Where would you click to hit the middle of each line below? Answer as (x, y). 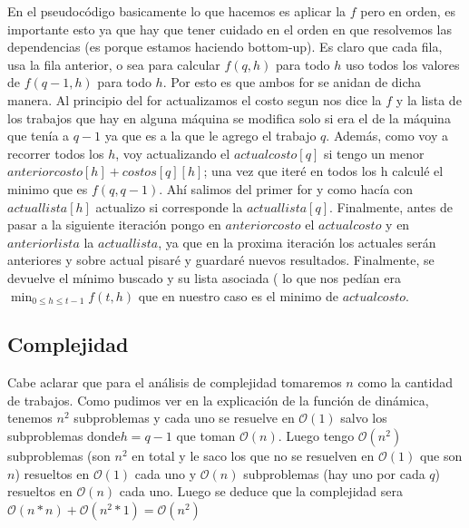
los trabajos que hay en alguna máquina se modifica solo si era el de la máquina (229, 117)
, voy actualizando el (173, 153)
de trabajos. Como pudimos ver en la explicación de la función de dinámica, (218, 400)
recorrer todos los (56, 153)
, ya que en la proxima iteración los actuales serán (297, 242)
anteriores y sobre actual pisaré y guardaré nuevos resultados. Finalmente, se (221, 260)
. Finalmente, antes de (391, 206)
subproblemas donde (64, 436)
